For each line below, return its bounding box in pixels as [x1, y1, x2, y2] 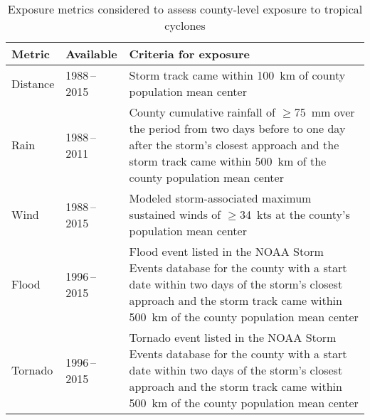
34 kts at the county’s [239, 206, 350, 222]
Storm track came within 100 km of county [129, 67, 346, 83]
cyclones [164, 17, 206, 33]
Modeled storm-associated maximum [129, 190, 312, 206]
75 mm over [294, 104, 355, 120]
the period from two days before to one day [129, 120, 346, 136]
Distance [11, 75, 55, 92]
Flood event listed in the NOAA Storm [129, 243, 324, 259]
